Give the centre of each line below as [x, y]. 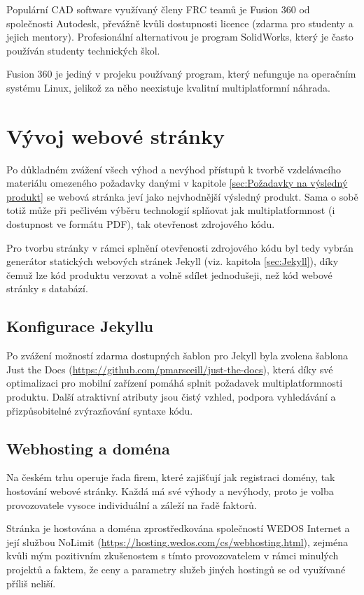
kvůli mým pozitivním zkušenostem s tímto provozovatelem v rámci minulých [173, 555]
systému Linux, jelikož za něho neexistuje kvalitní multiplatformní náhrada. [168, 87]
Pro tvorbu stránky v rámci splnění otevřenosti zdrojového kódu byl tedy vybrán [180, 247]
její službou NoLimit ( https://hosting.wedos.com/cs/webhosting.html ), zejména [177, 542]
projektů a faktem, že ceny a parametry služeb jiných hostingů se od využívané [176, 569]
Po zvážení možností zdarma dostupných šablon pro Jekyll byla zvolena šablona [177, 356]
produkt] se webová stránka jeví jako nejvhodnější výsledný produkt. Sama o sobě [182, 196]
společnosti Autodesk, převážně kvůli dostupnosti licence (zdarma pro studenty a [180, 23]
